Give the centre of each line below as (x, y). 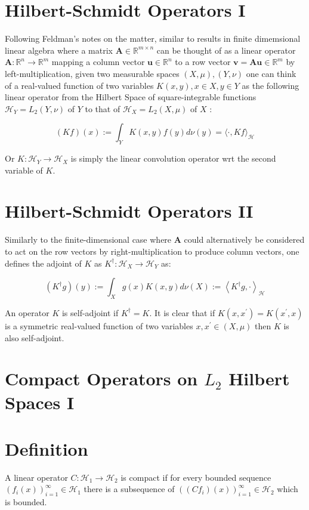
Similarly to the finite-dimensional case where (88, 239)
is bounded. (26, 502)
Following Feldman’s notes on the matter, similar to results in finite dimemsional (153, 38)
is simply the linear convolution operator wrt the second (173, 158)
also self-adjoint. (35, 337)
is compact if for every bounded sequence (196, 477)
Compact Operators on (101, 378)
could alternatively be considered (244, 239)
